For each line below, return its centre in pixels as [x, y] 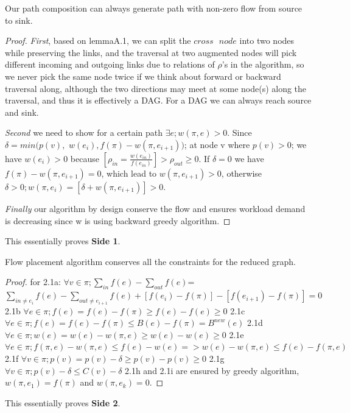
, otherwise [242, 173]
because [85, 158]
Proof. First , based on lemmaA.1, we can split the [98, 41]
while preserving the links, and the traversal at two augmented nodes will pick [151, 52]
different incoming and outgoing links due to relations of [110, 64]
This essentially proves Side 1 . [63, 241]
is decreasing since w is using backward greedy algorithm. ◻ [118, 220]
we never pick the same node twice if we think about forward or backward [143, 76]
